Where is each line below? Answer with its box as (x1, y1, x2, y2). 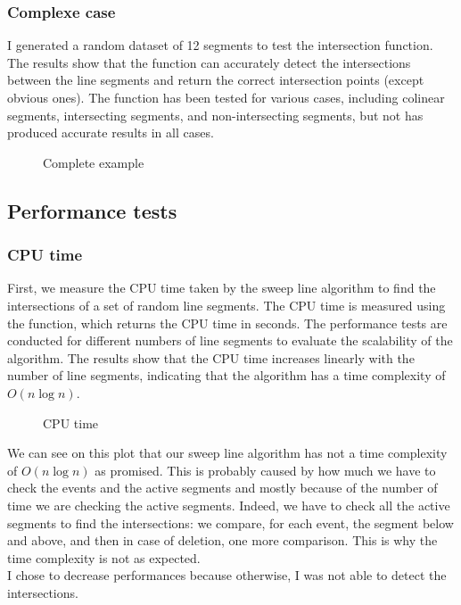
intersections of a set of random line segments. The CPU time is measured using (7, 295, 446, 314)
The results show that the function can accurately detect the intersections (7, 53, 411, 71)
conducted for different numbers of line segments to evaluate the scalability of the (7, 331, 453, 350)
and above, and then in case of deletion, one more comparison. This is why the (7, 531, 438, 550)
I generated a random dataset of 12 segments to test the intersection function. (7, 36, 433, 54)
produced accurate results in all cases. (7, 123, 214, 142)
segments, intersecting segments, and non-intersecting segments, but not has (7, 105, 424, 124)
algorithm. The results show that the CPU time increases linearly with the (7, 348, 415, 367)
